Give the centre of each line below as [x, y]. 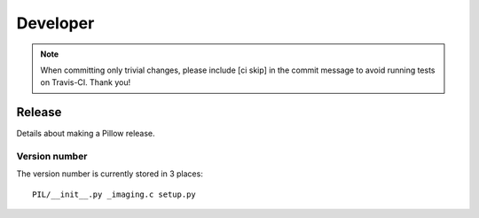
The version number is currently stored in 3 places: [110, 174]
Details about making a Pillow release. [86, 134]
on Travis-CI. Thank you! [86, 82]
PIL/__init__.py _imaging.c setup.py [114, 194]
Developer [55, 23]
